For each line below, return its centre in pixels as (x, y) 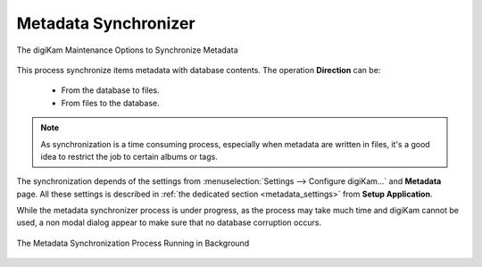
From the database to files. (110, 90)
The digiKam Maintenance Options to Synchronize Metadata (127, 50)
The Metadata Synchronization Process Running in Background (133, 243)
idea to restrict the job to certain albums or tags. (129, 156)
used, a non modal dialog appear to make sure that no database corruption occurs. (169, 222)
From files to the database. (110, 103)
